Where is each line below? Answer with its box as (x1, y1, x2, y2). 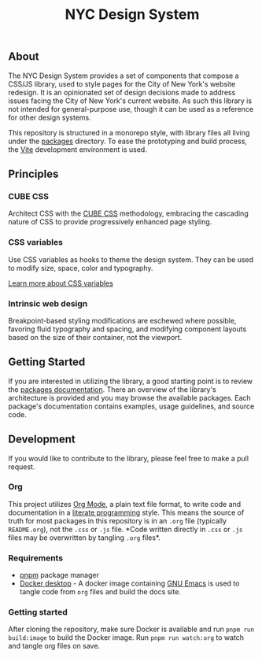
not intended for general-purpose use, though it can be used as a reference (8, 104, 254, 113)
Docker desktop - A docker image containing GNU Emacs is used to (19, 579, 240, 588)
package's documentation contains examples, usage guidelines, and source (8, 401, 255, 411)
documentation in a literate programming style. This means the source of (8, 508, 245, 517)
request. (8, 462, 35, 471)
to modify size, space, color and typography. (8, 263, 153, 272)
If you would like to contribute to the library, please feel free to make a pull (8, 453, 249, 463)
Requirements (8, 553, 64, 564)
